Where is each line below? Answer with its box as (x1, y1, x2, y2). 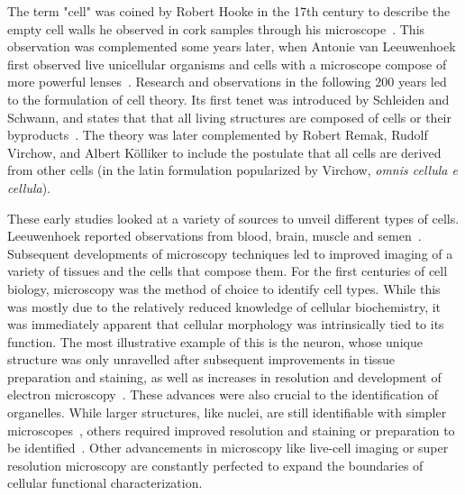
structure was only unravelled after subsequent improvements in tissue (7, 350, 396, 369)
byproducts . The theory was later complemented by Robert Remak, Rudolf (7, 125, 428, 144)
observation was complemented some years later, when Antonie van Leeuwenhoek (7, 37, 456, 56)
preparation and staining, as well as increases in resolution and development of (7, 367, 442, 386)
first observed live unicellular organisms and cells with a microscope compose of (7, 54, 447, 73)
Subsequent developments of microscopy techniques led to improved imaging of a (7, 243, 453, 262)
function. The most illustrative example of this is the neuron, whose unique (7, 332, 423, 351)
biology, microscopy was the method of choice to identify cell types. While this (7, 279, 441, 298)
